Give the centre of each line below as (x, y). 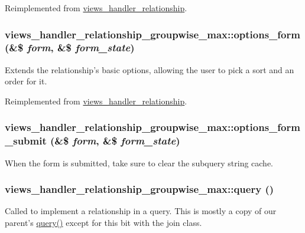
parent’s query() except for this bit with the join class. (103, 223)
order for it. (26, 81)
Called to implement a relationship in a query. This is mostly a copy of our (141, 211)
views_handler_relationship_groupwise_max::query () (139, 189)
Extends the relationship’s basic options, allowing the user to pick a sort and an (150, 69)
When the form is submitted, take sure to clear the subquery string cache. (139, 163)
